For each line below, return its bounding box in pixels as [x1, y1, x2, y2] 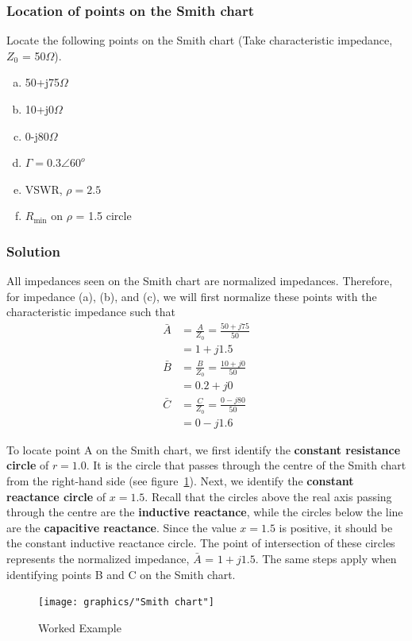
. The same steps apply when [255, 550, 397, 566]
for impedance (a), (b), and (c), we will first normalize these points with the [6, 288, 377, 304]
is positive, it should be [279, 519, 393, 535]
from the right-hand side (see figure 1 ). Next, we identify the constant [6, 472, 354, 488]
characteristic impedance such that [6, 303, 175, 320]
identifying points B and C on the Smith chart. [6, 566, 236, 582]
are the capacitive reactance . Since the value [6, 519, 237, 535]
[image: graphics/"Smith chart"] [38, 597, 214, 608]
